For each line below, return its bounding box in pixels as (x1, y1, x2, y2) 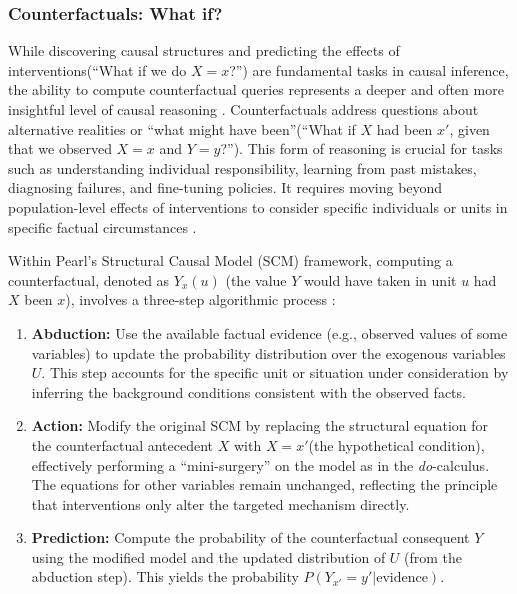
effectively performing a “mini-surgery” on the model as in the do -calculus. (31, 454, 490, 475)
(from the (404, 546, 463, 567)
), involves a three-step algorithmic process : (65, 289, 336, 310)
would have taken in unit (304, 269, 457, 290)
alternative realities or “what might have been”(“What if (8, 118, 356, 139)
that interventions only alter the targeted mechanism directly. (31, 493, 410, 514)
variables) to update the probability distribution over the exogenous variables (31, 342, 506, 363)
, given (449, 118, 490, 139)
